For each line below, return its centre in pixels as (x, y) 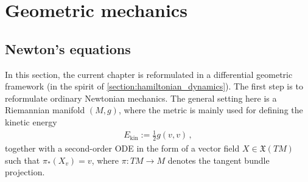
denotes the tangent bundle (219, 160)
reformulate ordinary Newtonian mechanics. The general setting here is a (141, 98)
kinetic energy (31, 121)
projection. (25, 172)
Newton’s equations (68, 48)
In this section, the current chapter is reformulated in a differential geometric (149, 74)
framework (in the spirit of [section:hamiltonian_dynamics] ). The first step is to (154, 86)
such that (23, 160)
